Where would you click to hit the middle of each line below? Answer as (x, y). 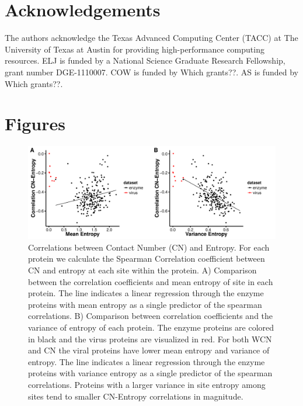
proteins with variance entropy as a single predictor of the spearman (150, 373)
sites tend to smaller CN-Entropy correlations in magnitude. (136, 396)
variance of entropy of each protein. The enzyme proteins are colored (151, 327)
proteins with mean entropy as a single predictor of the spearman (145, 304)
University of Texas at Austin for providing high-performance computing (135, 49)
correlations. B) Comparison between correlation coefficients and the (151, 316)
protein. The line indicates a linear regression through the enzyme (146, 293)
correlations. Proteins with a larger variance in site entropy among (147, 384)
